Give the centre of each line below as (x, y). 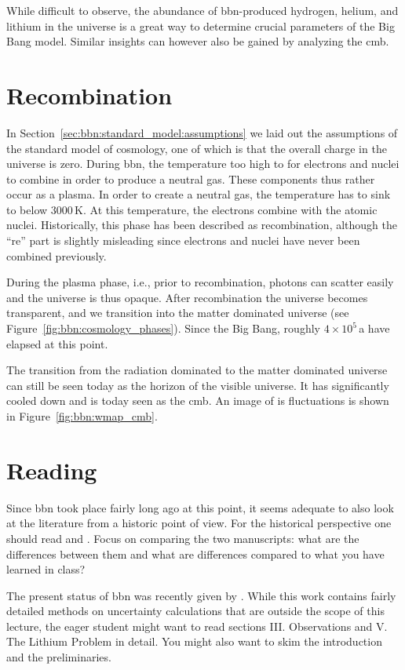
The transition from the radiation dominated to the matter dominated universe (197, 370)
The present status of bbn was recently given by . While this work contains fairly (201, 595)
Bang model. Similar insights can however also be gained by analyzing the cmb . (198, 41)
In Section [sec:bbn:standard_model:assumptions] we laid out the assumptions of (202, 132)
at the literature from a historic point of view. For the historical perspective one (199, 523)
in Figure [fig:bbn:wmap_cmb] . (82, 416)
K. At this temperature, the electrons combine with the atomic (226, 209)
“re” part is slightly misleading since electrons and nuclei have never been (183, 240)
